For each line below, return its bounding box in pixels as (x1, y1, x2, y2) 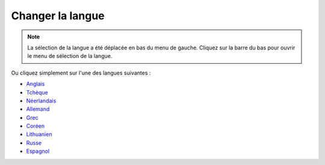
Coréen (26, 122, 45, 129)
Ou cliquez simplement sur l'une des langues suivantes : (11, 69, 151, 76)
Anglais (26, 80, 45, 87)
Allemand (26, 105, 50, 113)
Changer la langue (11, 9, 105, 22)
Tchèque (26, 89, 48, 96)
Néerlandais (26, 97, 57, 104)
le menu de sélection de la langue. (27, 52, 113, 60)
